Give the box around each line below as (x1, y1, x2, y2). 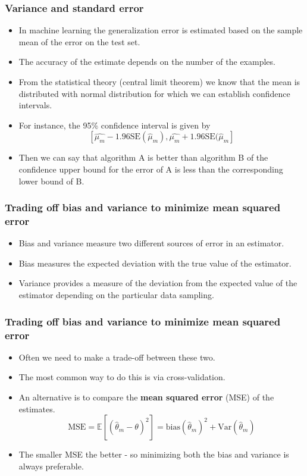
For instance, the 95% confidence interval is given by (18, 118, 211, 131)
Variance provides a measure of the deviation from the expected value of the (18, 277, 297, 289)
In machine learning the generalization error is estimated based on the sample (18, 24, 303, 36)
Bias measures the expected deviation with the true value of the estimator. (18, 256, 292, 269)
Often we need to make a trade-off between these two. (18, 350, 215, 363)
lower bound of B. (18, 174, 84, 187)
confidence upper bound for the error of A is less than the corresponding (18, 162, 283, 175)
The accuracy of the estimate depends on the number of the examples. (18, 55, 275, 68)
